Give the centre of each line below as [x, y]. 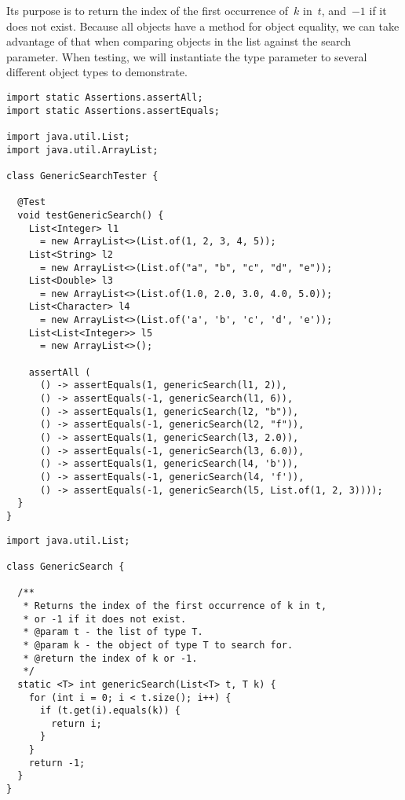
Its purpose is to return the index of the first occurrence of [148, 10]
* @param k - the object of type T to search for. [158, 645]
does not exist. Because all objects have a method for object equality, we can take [203, 26]
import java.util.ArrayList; [82, 150]
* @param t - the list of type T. [113, 632]
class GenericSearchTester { [82, 176]
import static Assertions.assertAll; [105, 97]
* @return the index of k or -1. [110, 658]
